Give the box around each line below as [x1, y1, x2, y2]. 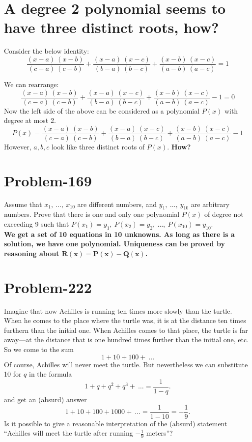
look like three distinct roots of [51, 141, 145, 151]
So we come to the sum [4, 344, 74, 354]
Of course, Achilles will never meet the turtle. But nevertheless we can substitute [4, 359, 248, 369]
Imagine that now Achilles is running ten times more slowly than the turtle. [4, 305, 232, 316]
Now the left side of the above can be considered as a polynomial [4, 105, 200, 116]
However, [4, 141, 31, 151]
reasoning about [4, 248, 59, 258]
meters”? [146, 428, 173, 438]
